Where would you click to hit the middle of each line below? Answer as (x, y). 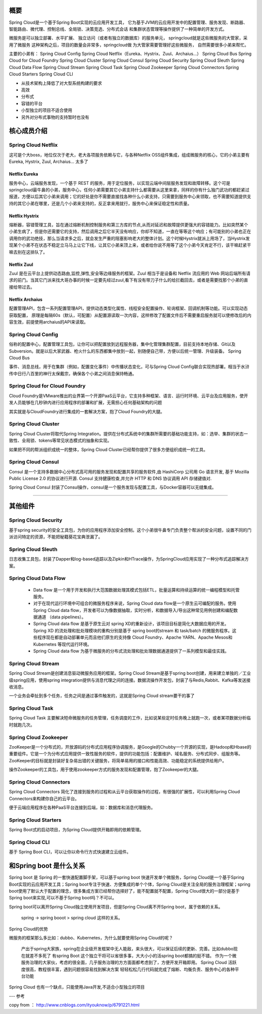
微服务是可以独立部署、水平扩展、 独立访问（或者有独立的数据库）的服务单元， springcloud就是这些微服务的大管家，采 (128, 38)
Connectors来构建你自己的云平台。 (44, 798)
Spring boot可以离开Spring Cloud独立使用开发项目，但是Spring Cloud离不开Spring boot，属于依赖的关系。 (116, 907)
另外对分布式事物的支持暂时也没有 (55, 117)
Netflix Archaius (26, 299)
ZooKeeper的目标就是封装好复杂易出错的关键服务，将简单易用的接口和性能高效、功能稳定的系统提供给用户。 (118, 760)
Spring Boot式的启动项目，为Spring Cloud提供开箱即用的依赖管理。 (76, 830)
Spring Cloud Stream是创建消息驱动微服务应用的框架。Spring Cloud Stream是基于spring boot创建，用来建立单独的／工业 (130, 673)
